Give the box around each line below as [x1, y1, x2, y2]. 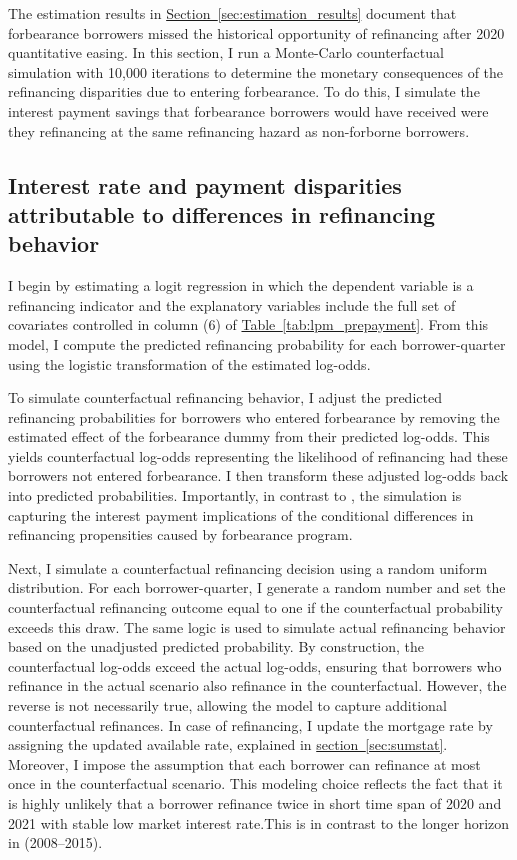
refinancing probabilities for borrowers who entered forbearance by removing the [8, 406, 500, 427]
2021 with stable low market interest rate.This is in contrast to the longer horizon [8, 812, 510, 833]
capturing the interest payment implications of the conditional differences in [8, 504, 474, 525]
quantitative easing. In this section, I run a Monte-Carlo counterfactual [8, 42, 444, 63]
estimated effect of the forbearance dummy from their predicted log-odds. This [8, 426, 490, 447]
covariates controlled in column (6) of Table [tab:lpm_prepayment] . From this [8, 314, 489, 335]
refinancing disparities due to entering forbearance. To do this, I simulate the [8, 81, 480, 102]
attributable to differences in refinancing [8, 198, 436, 229]
